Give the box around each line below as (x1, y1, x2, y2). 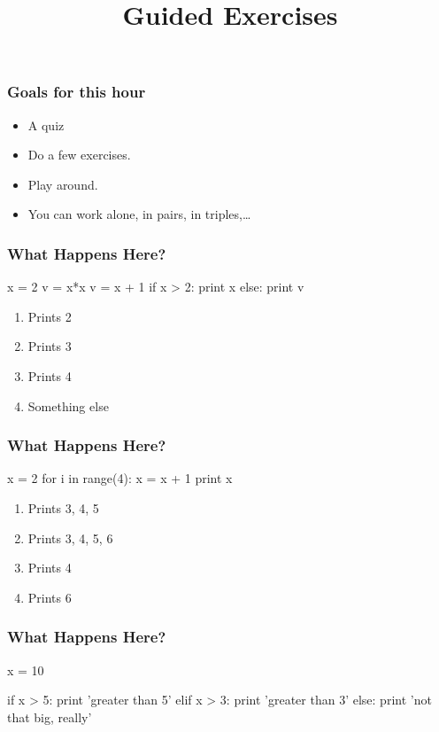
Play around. (27, 175, 98, 193)
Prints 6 (27, 588, 72, 606)
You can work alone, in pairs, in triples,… (27, 205, 251, 223)
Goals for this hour (7, 81, 146, 103)
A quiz (27, 115, 65, 134)
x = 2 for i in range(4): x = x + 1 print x (7, 469, 233, 487)
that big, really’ (7, 707, 92, 726)
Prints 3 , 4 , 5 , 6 (27, 528, 113, 547)
